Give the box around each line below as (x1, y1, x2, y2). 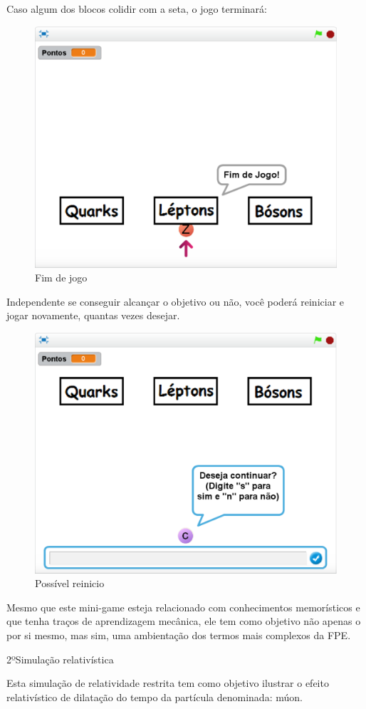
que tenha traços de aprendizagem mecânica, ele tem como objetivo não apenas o (6, 614, 361, 628)
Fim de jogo (35, 270, 88, 285)
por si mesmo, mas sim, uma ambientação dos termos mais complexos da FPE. (6, 627, 351, 642)
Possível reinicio (35, 576, 105, 591)
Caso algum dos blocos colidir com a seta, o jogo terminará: (6, 1, 267, 16)
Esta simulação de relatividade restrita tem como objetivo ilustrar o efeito (6, 676, 329, 690)
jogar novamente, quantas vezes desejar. (6, 308, 180, 323)
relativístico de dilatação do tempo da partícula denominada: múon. (6, 689, 303, 704)
